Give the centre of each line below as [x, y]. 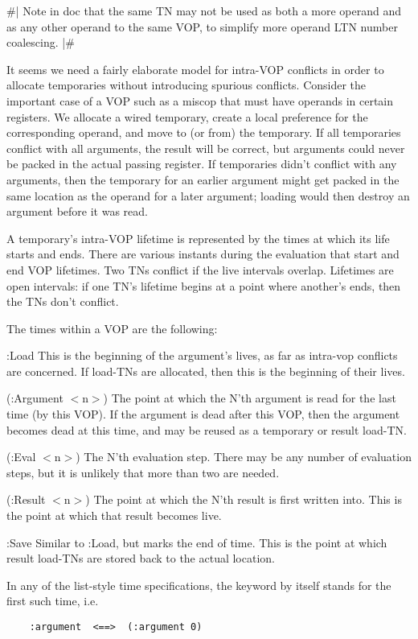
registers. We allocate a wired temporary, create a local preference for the [187, 116]
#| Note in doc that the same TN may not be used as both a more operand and [204, 10]
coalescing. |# [41, 42]
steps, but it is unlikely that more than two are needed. [143, 472]
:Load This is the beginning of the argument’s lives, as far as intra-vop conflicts [202, 355]
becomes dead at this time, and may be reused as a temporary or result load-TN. [207, 429]
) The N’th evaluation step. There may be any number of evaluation [244, 457]
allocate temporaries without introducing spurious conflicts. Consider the [186, 85]
